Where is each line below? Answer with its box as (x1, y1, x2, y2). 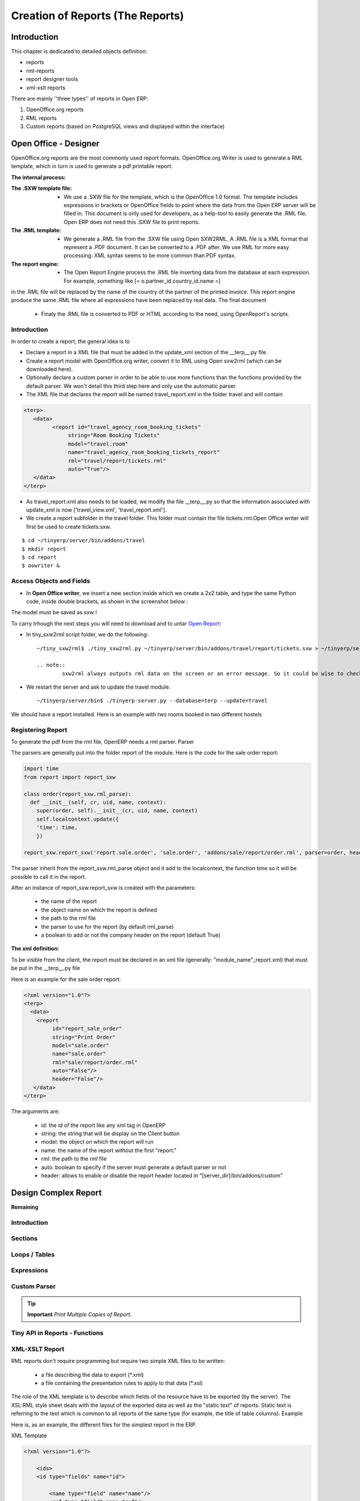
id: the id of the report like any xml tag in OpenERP (41, 1122, 166, 1129)
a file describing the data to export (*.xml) (41, 1371, 144, 1378)
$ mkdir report (22, 545, 67, 552)
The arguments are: (11, 1108, 60, 1115)
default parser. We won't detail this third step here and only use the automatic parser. (26, 382, 237, 390)
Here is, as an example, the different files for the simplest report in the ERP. (11, 1421, 197, 1428)
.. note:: (37, 662, 65, 669)
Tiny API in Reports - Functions (11, 1329, 104, 1337)
